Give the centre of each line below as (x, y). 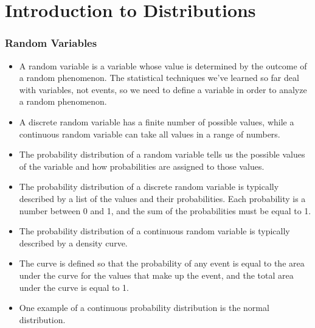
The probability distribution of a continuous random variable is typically (154, 231)
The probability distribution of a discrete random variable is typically (149, 187)
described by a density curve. (73, 243)
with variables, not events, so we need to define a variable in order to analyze (163, 89)
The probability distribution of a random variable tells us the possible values (162, 154)
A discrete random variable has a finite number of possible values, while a (157, 121)
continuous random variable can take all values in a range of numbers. (150, 134)
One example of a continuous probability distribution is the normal (144, 308)
